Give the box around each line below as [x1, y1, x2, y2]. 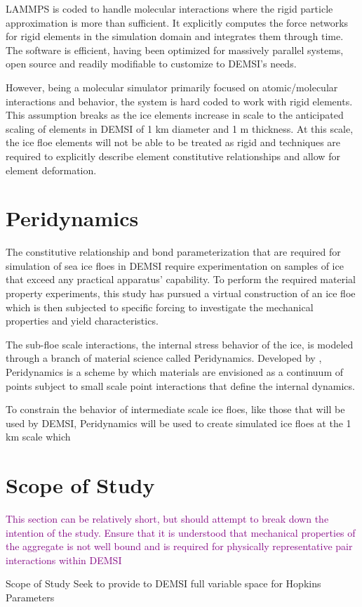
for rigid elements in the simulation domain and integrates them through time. [6, 29, 344, 44]
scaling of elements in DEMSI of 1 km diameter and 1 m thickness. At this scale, [6, 121, 354, 136]
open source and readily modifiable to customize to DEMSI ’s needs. [6, 56, 297, 71]
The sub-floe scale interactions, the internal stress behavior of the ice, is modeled [6, 337, 354, 351]
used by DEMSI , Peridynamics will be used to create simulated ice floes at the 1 [6, 415, 351, 430]
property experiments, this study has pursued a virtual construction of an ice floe [6, 286, 356, 301]
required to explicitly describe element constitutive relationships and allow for [6, 148, 340, 163]
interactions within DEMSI [6, 552, 122, 567]
